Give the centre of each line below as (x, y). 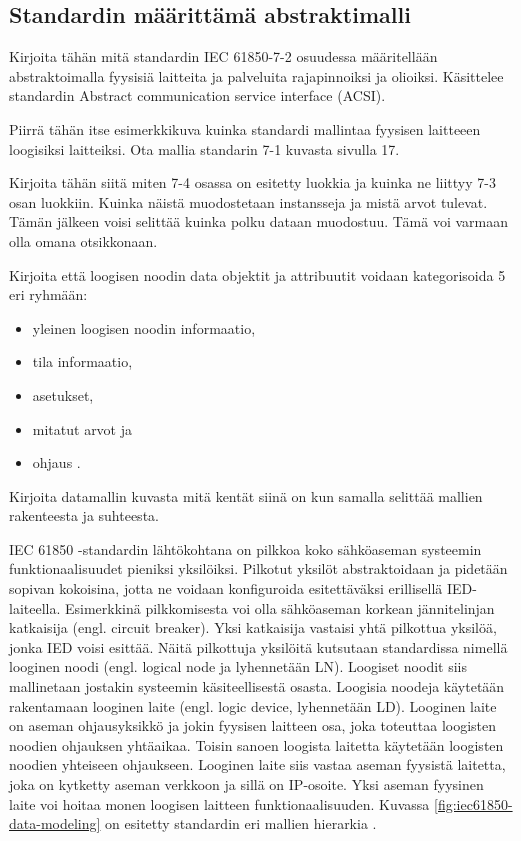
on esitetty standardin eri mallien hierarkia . (241, 823)
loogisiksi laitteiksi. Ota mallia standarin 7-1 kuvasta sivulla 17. (204, 148)
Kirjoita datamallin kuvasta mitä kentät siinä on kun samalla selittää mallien (246, 495)
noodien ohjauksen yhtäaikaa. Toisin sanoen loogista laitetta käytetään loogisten (256, 744)
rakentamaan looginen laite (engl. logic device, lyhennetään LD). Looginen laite (253, 705)
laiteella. (35, 607)
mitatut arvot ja (82, 428)
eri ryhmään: (48, 294)
